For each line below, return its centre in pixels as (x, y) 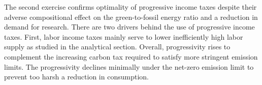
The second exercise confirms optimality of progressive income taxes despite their (130, 7)
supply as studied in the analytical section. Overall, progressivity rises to (117, 47)
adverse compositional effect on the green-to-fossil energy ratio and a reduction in (131, 17)
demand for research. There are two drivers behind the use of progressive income (129, 27)
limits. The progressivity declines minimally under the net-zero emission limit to (129, 66)
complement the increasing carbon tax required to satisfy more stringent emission (131, 56)
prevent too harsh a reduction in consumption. (76, 77)
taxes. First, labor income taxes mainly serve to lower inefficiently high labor (124, 36)
